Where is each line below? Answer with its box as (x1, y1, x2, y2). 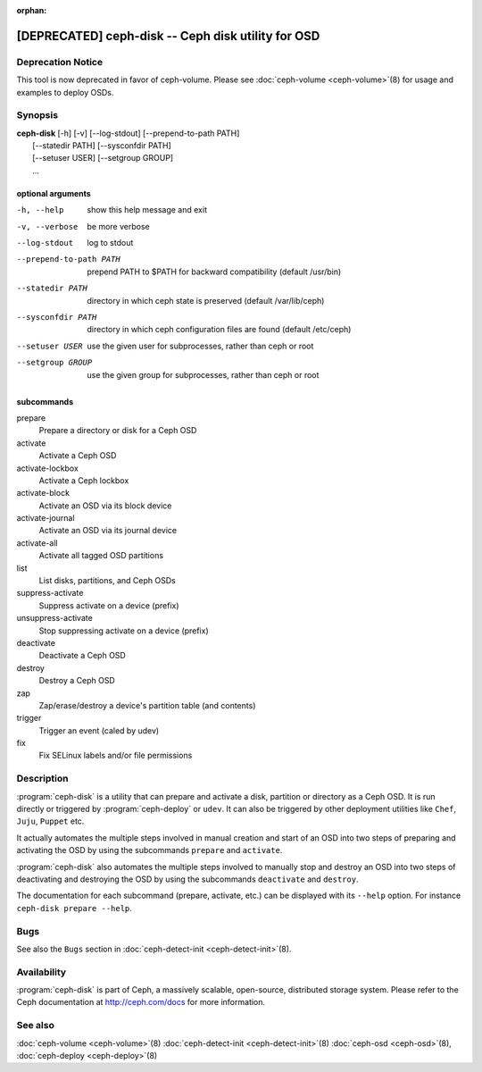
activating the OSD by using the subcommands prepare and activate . (16, 845, 283, 856)
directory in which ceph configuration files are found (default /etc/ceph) (87, 324, 352, 335)
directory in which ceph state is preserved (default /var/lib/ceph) (87, 295, 325, 306)
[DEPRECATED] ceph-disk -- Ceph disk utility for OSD (16, 28, 320, 44)
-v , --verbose (16, 222, 79, 231)
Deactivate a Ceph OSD (38, 650, 127, 661)
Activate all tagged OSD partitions (38, 550, 164, 561)
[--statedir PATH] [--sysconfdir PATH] (32, 140, 171, 151)
